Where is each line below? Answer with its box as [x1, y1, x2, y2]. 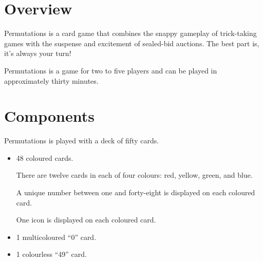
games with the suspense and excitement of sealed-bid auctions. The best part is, [4, 38, 259, 48]
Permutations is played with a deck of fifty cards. [4, 135, 159, 146]
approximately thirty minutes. [4, 75, 99, 86]
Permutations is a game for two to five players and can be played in [4, 65, 217, 76]
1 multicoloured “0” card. [16, 231, 97, 242]
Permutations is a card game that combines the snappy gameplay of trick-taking [4, 28, 257, 39]
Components [4, 105, 95, 126]
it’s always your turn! [4, 48, 71, 59]
